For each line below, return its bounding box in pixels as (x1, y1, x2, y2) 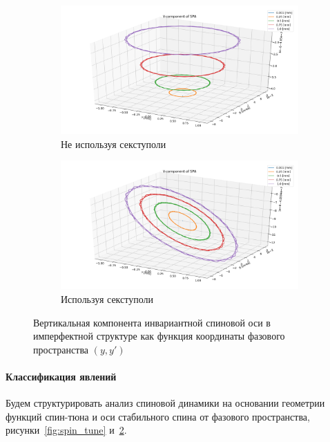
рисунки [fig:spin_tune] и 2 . (6, 423, 127, 437)
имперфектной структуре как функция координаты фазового (33, 329, 285, 343)
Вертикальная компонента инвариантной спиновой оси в (33, 315, 271, 329)
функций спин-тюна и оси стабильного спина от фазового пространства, (6, 409, 310, 423)
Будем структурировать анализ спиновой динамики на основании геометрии (6, 396, 325, 410)
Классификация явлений (6, 369, 117, 383)
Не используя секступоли (61, 136, 166, 151)
